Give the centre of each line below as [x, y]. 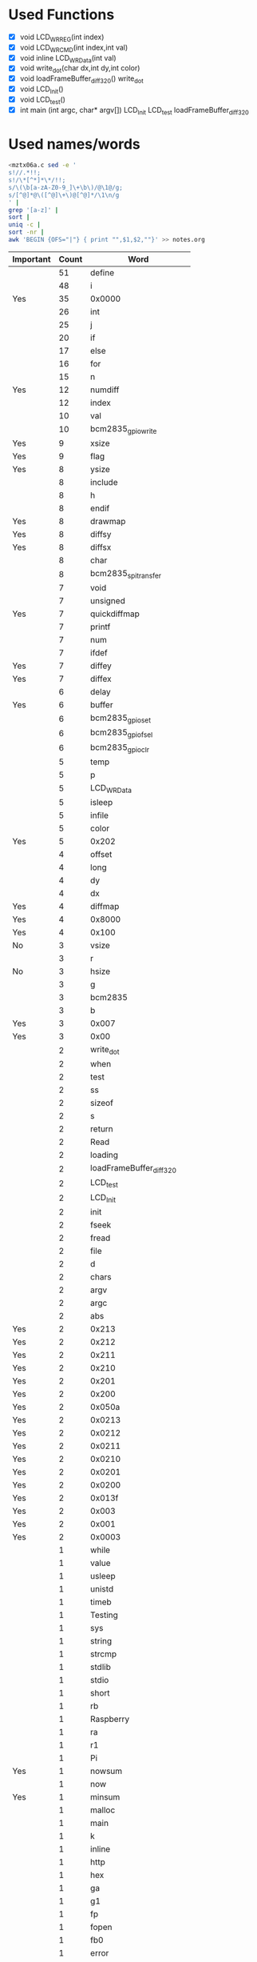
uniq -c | [25, 225]
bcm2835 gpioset [121, 719]
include [104, 482]
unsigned [108, 601]
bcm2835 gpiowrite [124, 429]
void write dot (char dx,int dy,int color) [80, 69]
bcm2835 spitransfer [126, 575]
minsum [105, 1796]
